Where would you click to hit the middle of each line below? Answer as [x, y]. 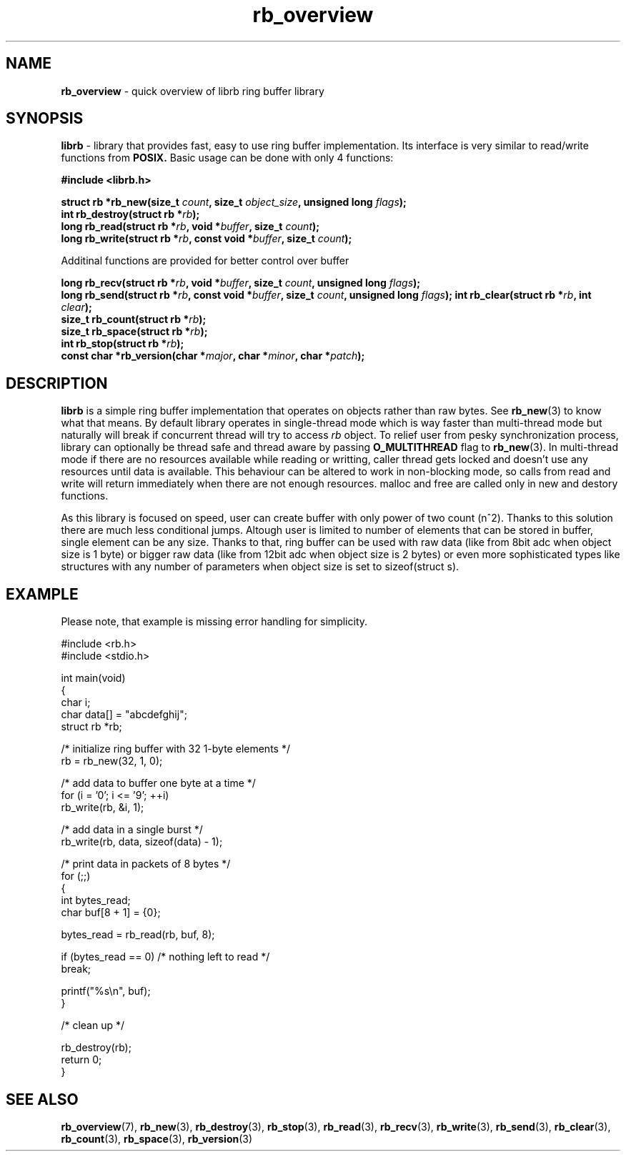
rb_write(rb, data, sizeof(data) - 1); [142, 842]
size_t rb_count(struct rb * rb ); [134, 319]
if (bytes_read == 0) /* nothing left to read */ [165, 957]
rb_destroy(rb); [96, 1048]
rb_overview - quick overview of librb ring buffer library [193, 91]
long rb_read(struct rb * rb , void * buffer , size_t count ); [190, 227]
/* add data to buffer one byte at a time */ [158, 783]
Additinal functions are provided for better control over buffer [205, 261]
